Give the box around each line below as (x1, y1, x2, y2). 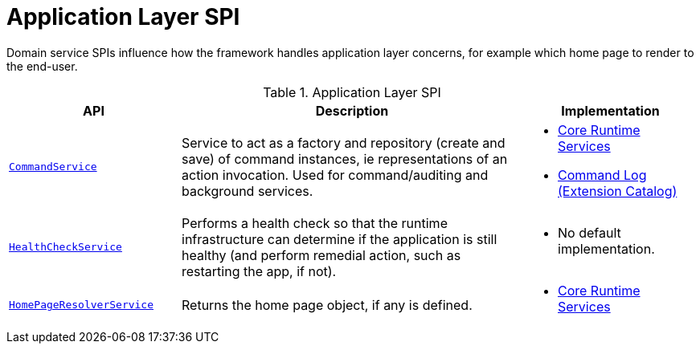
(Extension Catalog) (558, 182, 677, 199)
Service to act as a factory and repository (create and (182, 134, 506, 151)
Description (315, 102, 389, 119)
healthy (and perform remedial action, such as (182, 246, 461, 263)
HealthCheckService (9, 241, 122, 254)
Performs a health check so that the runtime (182, 214, 448, 231)
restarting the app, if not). (182, 262, 337, 279)
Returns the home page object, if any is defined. (182, 296, 473, 313)
